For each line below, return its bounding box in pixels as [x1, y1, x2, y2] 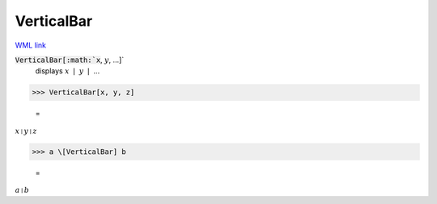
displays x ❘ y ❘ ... [35, 66, 100, 76]
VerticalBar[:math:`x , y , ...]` [15, 55, 125, 65]
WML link [15, 40, 47, 50]
